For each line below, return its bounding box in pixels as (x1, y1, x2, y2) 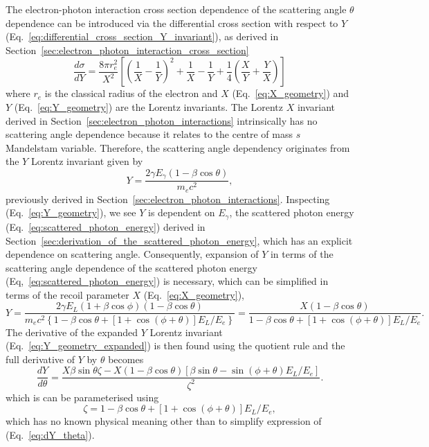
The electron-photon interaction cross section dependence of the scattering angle (6, 2, 347, 16)
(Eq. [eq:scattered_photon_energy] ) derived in (6, 219, 206, 234)
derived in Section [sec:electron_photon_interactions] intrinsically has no (6, 113, 318, 128)
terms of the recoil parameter (6, 287, 129, 301)
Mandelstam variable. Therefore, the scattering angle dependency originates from (6, 140, 350, 155)
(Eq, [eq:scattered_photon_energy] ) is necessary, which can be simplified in (6, 274, 329, 288)
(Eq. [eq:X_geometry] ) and (232, 86, 349, 100)
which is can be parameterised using (6, 389, 159, 404)
